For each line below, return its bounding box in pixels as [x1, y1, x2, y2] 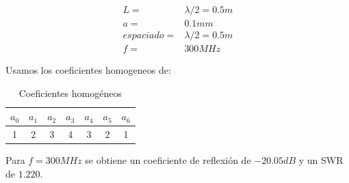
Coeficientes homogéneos [18, 85, 122, 100]
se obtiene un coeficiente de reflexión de [85, 153, 251, 167]
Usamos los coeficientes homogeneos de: [5, 63, 171, 77]
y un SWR [298, 153, 344, 167]
